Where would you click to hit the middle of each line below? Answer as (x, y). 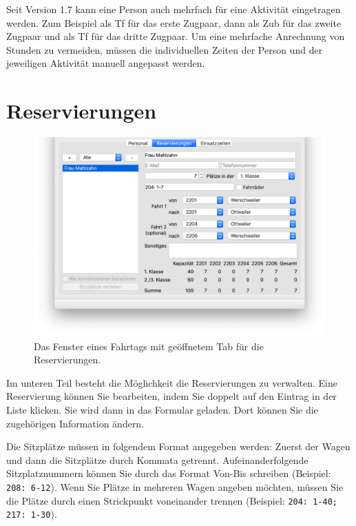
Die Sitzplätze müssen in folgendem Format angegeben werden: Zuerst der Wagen (178, 446)
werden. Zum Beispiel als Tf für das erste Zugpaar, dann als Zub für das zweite (174, 22)
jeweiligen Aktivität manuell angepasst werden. (106, 63)
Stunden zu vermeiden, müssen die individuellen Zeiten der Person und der (165, 49)
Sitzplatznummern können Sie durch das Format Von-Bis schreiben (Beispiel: (169, 473)
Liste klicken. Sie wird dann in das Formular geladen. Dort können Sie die (162, 410)
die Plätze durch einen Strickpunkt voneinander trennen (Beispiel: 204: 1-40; (172, 500)
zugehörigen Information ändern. (75, 423)
